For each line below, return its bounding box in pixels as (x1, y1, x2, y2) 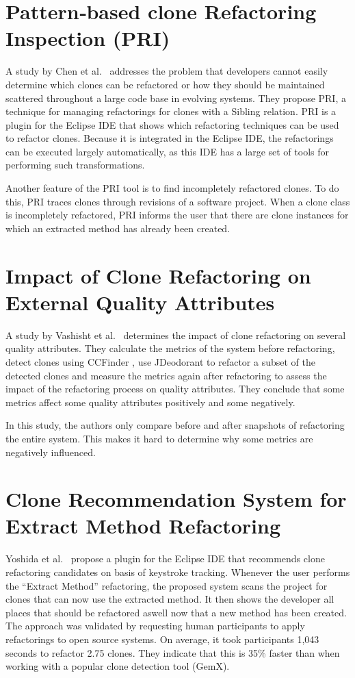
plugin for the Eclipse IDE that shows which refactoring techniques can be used (5, 117, 339, 131)
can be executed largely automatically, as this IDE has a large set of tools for (5, 144, 329, 158)
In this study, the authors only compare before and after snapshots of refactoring (5, 418, 345, 432)
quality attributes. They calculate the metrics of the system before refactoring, (5, 341, 335, 355)
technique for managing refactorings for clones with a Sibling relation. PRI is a (5, 104, 337, 118)
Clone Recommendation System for (5, 485, 347, 513)
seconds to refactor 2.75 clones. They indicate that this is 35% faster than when (5, 645, 340, 660)
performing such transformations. (5, 158, 145, 172)
